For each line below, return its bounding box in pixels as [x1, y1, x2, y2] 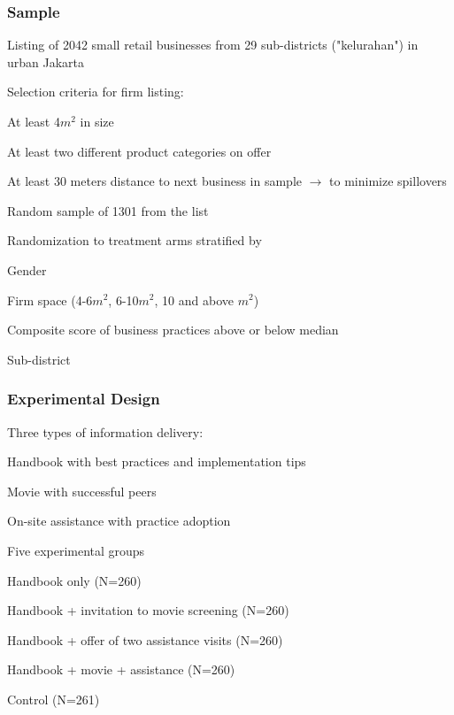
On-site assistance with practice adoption [7, 511, 231, 530]
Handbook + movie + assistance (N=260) [7, 660, 235, 679]
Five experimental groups [7, 541, 145, 559]
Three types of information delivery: [7, 422, 204, 441]
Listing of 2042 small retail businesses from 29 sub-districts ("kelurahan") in [7, 35, 419, 54]
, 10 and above [154, 290, 234, 309]
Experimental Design [7, 388, 160, 410]
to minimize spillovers [329, 172, 447, 190]
